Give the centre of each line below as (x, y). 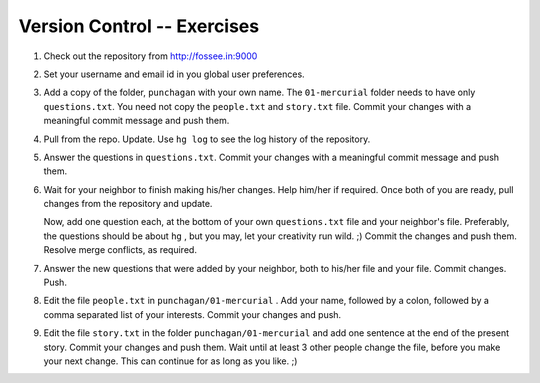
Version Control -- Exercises (139, 26)
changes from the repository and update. (128, 204)
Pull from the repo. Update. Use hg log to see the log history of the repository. (207, 139)
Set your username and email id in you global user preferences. (174, 74)
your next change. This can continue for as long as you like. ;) (170, 361)
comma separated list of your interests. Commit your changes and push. (192, 314)
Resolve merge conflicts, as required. (120, 250)
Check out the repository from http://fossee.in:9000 (150, 56)
